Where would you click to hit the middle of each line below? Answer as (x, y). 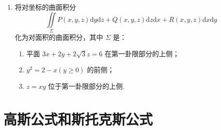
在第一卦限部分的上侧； (142, 53)
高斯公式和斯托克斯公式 (78, 119)
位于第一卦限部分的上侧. (87, 86)
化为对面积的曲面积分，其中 (59, 37)
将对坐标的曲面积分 (45, 7)
